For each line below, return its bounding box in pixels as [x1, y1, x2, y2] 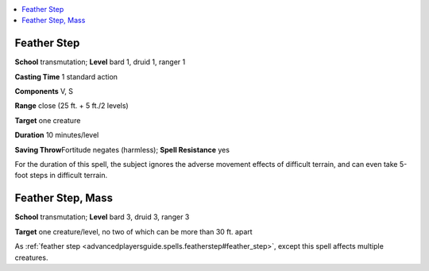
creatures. [14, 253, 48, 262]
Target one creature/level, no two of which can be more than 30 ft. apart [14, 226, 253, 236]
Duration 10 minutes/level [14, 130, 99, 140]
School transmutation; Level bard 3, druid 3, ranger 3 [14, 212, 190, 222]
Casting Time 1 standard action [14, 72, 118, 81]
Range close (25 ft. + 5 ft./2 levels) [14, 101, 129, 110]
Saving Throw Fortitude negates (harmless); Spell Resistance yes [14, 145, 230, 154]
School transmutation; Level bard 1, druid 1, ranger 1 [14, 57, 186, 67]
